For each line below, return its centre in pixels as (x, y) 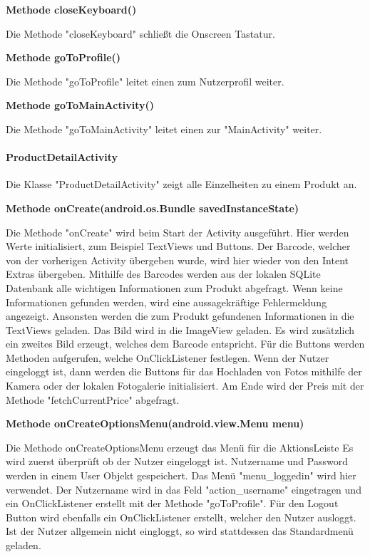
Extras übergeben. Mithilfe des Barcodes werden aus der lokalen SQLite (163, 274)
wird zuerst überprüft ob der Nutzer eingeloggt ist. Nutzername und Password (177, 461)
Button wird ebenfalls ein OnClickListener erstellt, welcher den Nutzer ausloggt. (181, 517)
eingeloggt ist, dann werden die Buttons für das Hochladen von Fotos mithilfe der (184, 371)
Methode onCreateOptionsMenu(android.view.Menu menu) (155, 423)
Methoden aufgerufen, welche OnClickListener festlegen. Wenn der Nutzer (168, 357)
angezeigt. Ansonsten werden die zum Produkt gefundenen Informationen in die (180, 316)
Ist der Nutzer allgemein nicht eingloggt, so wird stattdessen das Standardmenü (180, 531)
